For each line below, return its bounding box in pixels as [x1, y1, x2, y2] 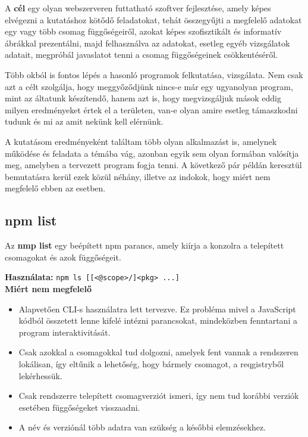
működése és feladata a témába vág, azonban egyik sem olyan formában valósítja [5, 147, 299, 159]
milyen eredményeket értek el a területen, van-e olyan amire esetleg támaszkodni [5, 103, 298, 116]
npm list [5, 211, 57, 230]
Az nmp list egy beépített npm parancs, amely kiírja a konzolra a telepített [5, 239, 284, 252]
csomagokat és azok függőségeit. [5, 250, 121, 263]
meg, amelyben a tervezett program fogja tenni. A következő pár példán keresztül [5, 159, 302, 171]
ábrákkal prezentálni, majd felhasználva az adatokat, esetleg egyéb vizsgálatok [5, 36, 290, 49]
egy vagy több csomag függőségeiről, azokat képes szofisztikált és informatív [5, 25, 282, 38]
